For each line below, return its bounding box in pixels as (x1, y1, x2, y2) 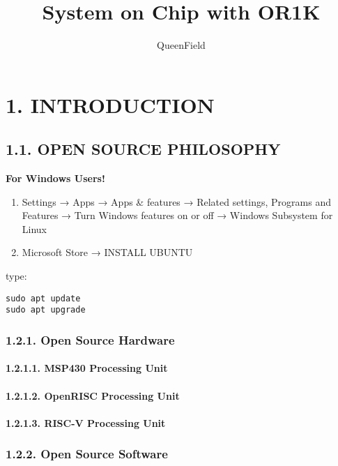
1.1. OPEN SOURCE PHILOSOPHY (6, 138, 281, 160)
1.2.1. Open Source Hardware (6, 331, 175, 348)
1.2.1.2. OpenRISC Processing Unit (6, 388, 180, 403)
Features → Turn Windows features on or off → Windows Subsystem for (22, 208, 333, 223)
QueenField (157, 38, 206, 52)
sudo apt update (6, 293, 81, 303)
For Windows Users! (6, 171, 105, 186)
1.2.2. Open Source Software (6, 445, 168, 463)
